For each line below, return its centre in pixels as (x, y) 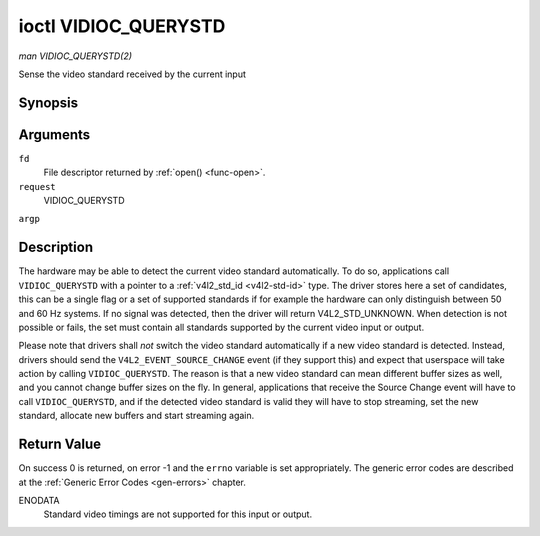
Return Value (60, 444)
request (37, 186)
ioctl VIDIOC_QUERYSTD (122, 26)
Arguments (54, 134)
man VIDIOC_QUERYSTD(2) (75, 56)
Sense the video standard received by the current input (132, 74)
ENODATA (39, 500)
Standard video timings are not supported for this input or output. (178, 514)
